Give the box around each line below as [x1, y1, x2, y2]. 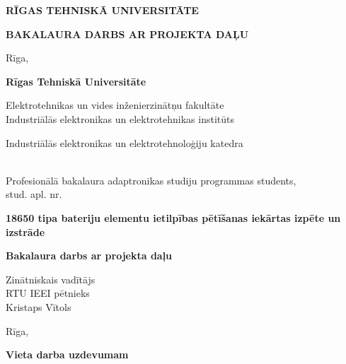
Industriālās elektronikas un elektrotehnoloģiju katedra [6, 135, 243, 150]
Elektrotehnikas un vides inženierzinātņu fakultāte [6, 98, 224, 112]
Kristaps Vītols [6, 299, 71, 314]
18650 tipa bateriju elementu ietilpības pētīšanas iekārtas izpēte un [6, 210, 341, 225]
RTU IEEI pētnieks [6, 286, 90, 300]
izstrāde [6, 224, 45, 239]
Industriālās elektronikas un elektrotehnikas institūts [6, 111, 235, 126]
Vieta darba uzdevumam [6, 347, 129, 362]
